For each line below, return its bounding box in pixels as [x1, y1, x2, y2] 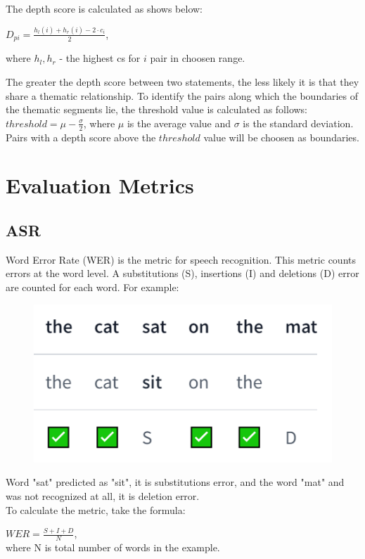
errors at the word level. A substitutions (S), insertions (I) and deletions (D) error [6, 266, 359, 281]
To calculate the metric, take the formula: [6, 502, 186, 517]
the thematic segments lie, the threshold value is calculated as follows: [6, 102, 308, 117]
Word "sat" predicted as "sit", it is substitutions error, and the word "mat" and [6, 475, 345, 489]
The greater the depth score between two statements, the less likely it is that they [6, 74, 359, 89]
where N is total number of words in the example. [6, 540, 220, 555]
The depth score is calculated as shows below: [6, 1, 203, 15]
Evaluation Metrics [6, 171, 194, 200]
